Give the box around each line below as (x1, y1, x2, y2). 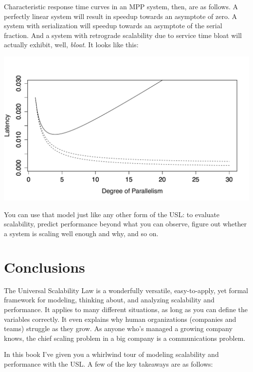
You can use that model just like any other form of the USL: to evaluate (4, 209, 219, 219)
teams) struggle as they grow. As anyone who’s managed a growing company (4, 323, 233, 334)
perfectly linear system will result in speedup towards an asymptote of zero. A (4, 11, 237, 21)
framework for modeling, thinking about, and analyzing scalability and (4, 295, 215, 305)
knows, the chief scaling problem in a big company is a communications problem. (4, 333, 246, 343)
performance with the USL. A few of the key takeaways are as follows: (4, 358, 213, 369)
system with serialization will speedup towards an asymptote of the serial (4, 20, 222, 31)
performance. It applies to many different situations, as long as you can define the (4, 304, 248, 314)
